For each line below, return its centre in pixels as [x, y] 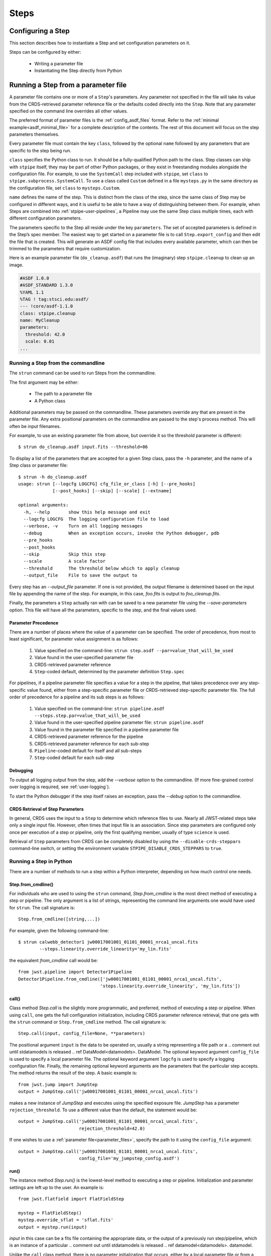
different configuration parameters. [46, 218]
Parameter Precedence [34, 622]
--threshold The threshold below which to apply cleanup [102, 568]
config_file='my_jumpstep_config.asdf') [129, 1158]
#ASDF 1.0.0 [35, 278]
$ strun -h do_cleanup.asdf [53, 477]
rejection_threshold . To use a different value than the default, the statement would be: [103, 1110]
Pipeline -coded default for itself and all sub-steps [88, 751]
